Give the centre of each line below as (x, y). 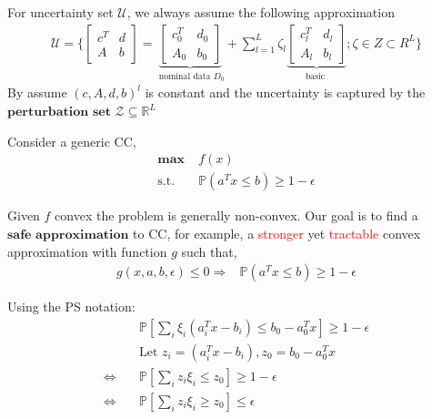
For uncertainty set (60, 12)
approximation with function (87, 251)
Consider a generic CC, (72, 141)
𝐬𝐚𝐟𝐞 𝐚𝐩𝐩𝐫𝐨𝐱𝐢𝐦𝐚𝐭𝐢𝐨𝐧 (68, 235)
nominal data (185, 76)
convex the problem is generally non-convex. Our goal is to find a (236, 215)
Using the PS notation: (71, 307)
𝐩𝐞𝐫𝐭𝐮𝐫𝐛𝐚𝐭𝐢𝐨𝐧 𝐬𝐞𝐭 (59, 112)
